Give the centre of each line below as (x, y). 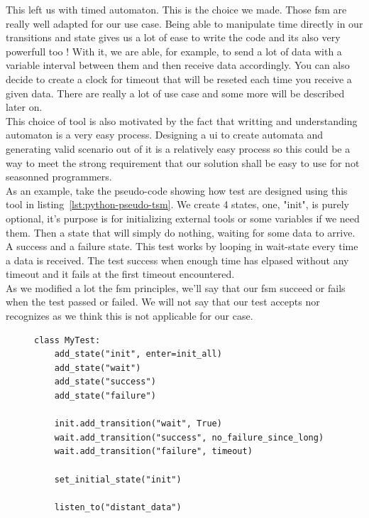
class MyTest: (67, 340)
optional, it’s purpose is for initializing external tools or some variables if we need (183, 218)
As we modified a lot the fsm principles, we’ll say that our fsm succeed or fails (176, 287)
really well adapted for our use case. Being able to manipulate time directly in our (184, 23)
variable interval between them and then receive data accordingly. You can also (178, 65)
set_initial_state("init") (118, 479)
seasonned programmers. (59, 177)
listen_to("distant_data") (118, 507)
